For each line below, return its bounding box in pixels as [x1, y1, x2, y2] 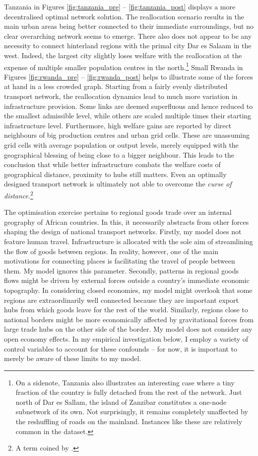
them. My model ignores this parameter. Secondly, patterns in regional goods [4, 265, 239, 275]
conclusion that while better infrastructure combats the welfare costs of [4, 159, 221, 170]
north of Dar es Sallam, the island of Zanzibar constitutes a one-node [15, 396, 227, 407]
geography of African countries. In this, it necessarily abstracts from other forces [4, 216, 249, 227]
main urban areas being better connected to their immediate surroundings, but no [4, 21, 254, 31]
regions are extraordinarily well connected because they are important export [4, 294, 239, 305]
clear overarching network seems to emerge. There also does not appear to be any [4, 30, 252, 41]
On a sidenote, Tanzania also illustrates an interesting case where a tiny [15, 377, 235, 387]
